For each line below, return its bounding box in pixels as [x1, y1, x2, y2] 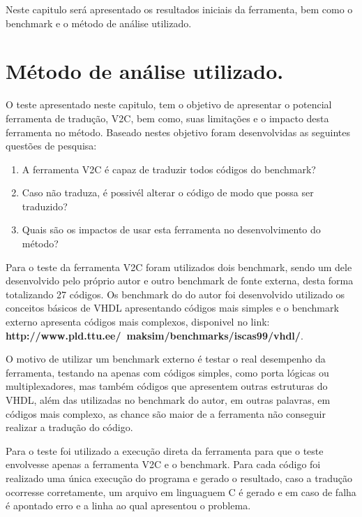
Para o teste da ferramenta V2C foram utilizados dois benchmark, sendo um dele [6, 259, 352, 274]
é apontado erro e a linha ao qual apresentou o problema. [6, 498, 251, 513]
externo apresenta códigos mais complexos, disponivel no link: [6, 314, 270, 329]
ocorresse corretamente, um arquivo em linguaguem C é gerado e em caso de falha [6, 484, 356, 499]
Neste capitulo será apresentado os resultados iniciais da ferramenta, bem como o [6, 2, 353, 16]
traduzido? [22, 198, 68, 213]
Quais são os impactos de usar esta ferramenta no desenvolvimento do [22, 222, 321, 237]
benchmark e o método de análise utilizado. [6, 15, 192, 30]
